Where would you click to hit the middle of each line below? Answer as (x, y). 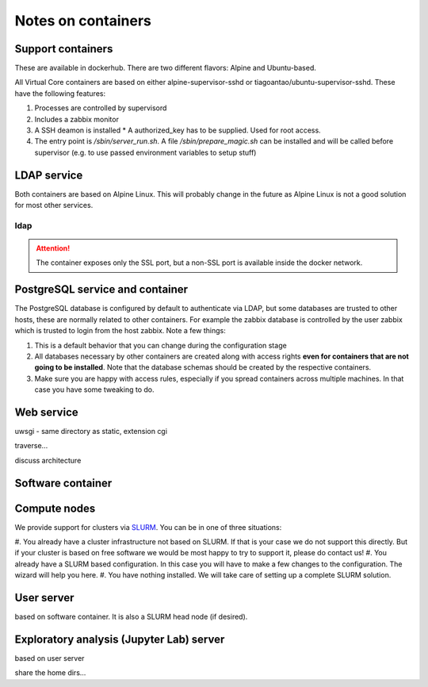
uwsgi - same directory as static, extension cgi (91, 431)
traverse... (31, 446)
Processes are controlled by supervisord (101, 108)
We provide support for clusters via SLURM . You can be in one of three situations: (148, 527)
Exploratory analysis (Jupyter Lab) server (120, 639)
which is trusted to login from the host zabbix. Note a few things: (120, 331)
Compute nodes (55, 508)
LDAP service (49, 175)
